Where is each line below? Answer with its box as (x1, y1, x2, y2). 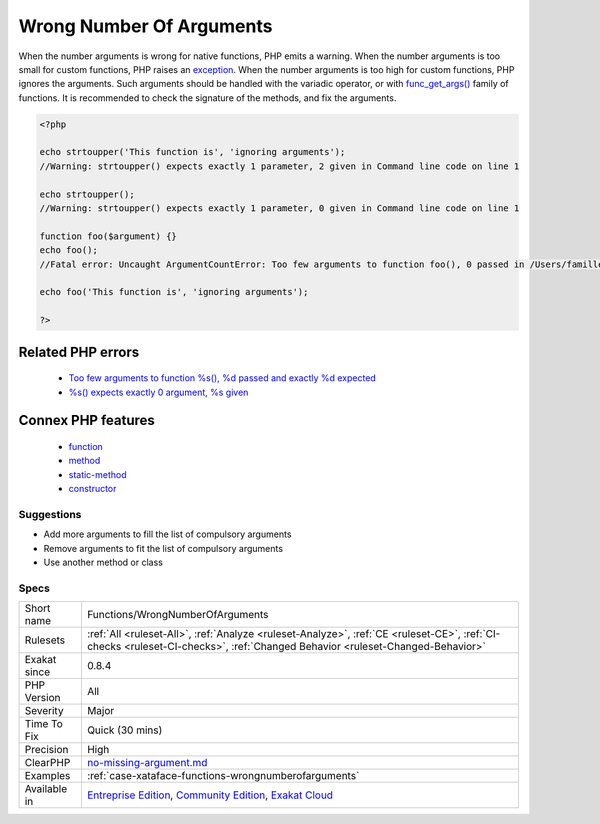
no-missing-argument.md (86, 756, 208, 770)
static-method (68, 468, 127, 480)
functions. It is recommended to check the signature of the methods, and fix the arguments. (18, 91, 397, 104)
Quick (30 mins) (86, 723, 163, 737)
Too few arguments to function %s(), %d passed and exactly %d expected (68, 372, 377, 384)
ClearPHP (24, 756, 71, 770)
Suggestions (18, 507, 82, 521)
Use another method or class (43, 556, 164, 569)
